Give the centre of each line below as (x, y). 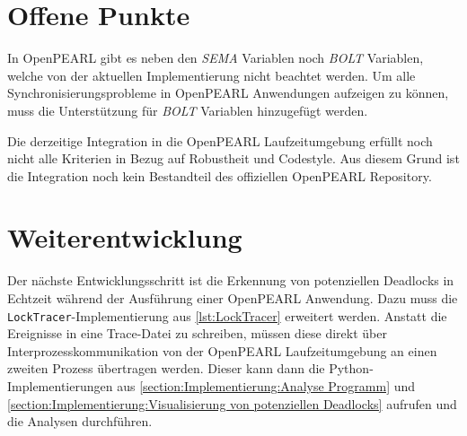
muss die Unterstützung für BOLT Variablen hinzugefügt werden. (188, 110)
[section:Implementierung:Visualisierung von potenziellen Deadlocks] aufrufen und (232, 403)
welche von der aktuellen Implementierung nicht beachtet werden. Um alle (211, 75)
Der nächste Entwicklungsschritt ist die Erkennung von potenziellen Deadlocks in (231, 280)
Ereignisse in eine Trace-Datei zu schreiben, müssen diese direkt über (197, 333)
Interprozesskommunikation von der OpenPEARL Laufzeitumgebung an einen (222, 350)
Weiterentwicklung (125, 237)
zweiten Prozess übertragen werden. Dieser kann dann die (166, 368)
